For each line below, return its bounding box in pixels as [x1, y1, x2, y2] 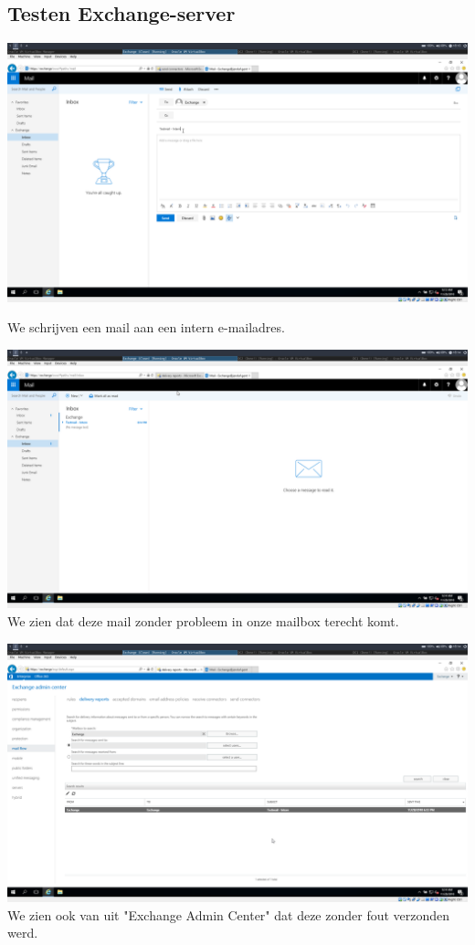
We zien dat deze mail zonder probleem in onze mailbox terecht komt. [7, 611, 399, 630]
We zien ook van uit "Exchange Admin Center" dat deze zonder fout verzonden [7, 905, 450, 924]
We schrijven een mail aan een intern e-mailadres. [7, 318, 285, 337]
